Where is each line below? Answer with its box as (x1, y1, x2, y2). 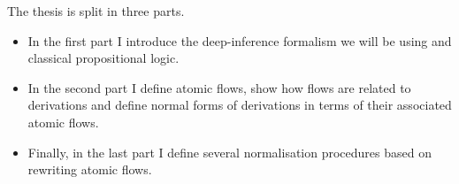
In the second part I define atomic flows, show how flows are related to (27, 78, 411, 96)
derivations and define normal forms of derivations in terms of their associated (27, 96, 452, 114)
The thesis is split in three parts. (7, 2, 185, 19)
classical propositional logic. (27, 49, 180, 67)
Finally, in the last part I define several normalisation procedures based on (27, 142, 432, 161)
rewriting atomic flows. (27, 160, 152, 179)
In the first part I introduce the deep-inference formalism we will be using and (27, 31, 452, 50)
